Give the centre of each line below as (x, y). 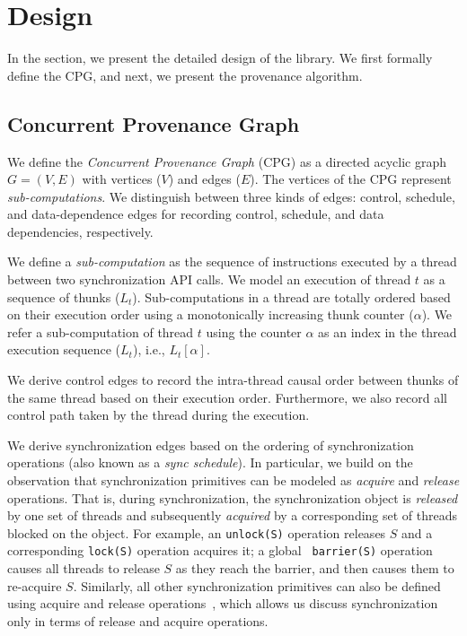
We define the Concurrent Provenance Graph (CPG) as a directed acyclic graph (227, 161)
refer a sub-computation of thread (101, 331)
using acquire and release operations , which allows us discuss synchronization (223, 603)
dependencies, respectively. (80, 231)
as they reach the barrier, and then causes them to (315, 568)
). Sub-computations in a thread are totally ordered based (291, 296)
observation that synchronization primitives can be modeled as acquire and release (233, 480)
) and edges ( (204, 179)
